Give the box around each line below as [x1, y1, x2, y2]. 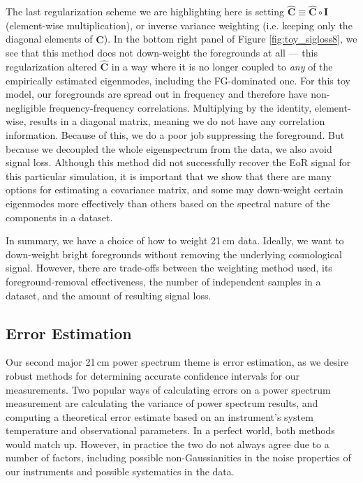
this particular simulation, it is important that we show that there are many [6, 168, 332, 183]
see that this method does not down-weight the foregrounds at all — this [6, 45, 318, 60]
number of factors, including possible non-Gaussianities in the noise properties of [6, 450, 351, 465]
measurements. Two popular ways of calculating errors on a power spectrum [6, 382, 331, 396]
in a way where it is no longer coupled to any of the [111, 59, 333, 74]
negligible [6, 100, 46, 114]
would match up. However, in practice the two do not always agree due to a [6, 436, 329, 451]
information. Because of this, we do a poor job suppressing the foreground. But [6, 128, 345, 142]
